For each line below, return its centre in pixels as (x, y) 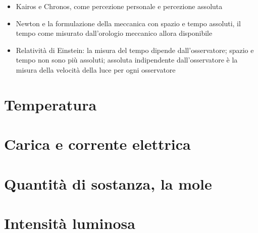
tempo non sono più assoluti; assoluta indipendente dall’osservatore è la (127, 60)
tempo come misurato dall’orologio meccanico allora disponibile (114, 33)
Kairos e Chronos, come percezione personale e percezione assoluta (119, 6)
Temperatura (50, 104)
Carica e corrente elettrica (97, 144)
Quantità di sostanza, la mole (108, 183)
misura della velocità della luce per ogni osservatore (96, 69)
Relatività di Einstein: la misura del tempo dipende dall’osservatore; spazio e (135, 50)
